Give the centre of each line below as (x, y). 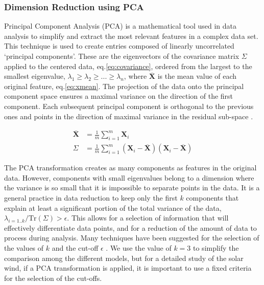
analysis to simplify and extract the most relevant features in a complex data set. (131, 36)
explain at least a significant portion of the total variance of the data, (113, 207)
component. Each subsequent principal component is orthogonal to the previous (129, 106)
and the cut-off (75, 247)
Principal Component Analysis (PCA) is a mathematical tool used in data (120, 26)
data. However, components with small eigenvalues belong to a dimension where (129, 177)
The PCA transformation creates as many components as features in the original (130, 168)
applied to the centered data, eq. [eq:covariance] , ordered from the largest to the (128, 66)
